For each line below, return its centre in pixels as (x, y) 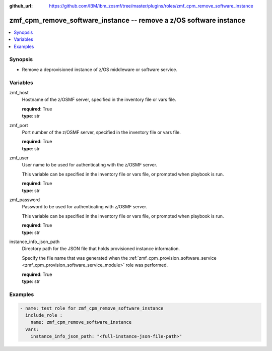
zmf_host (19, 92)
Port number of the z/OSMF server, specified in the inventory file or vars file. (101, 132)
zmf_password (25, 200)
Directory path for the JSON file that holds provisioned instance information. (101, 249)
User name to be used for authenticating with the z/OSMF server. (90, 165)
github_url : (21, 6)
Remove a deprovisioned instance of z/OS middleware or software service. (99, 69)
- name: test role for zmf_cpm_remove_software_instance (92, 308)
